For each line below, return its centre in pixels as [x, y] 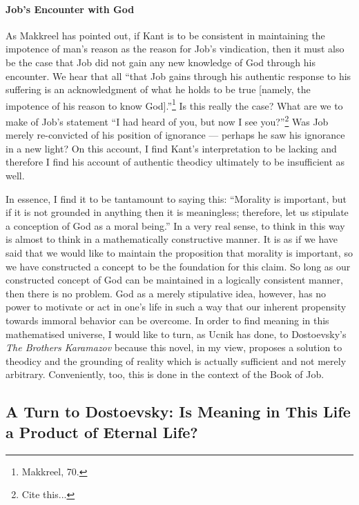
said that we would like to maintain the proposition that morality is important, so [179, 253]
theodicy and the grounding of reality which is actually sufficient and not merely [176, 360]
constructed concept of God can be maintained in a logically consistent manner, [174, 280]
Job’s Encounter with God [70, 9]
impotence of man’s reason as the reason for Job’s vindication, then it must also [175, 49]
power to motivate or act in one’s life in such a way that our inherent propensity [176, 307]
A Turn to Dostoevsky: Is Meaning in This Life [178, 412]
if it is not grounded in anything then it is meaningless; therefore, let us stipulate [177, 212]
